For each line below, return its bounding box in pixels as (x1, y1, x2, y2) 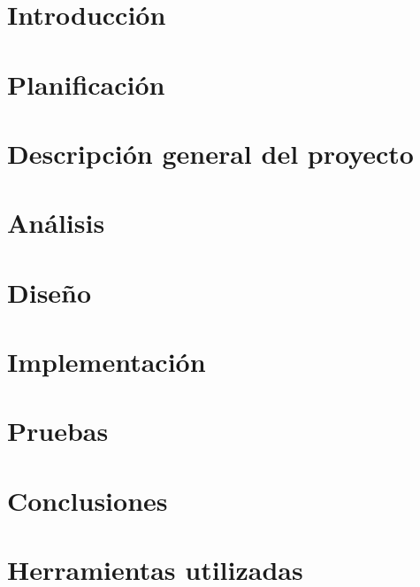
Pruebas (7, 413, 109, 449)
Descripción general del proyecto (7, 135, 414, 171)
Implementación (7, 344, 206, 380)
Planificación (7, 66, 165, 102)
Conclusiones (7, 482, 168, 518)
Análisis (7, 205, 105, 241)
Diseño (7, 274, 92, 310)
